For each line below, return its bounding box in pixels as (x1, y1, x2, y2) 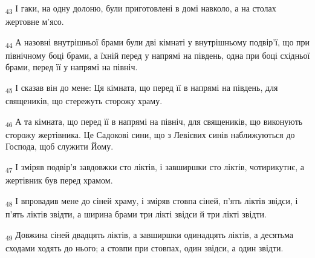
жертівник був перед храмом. (5, 174, 113, 187)
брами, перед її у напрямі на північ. (5, 61, 138, 73)
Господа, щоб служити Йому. (5, 140, 114, 153)
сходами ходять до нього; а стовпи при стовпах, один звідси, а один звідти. (5, 241, 284, 254)
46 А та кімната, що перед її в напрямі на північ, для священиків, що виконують (5, 114, 303, 129)
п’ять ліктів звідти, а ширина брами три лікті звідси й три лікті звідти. (5, 207, 267, 220)
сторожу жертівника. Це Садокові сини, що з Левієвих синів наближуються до (5, 128, 295, 141)
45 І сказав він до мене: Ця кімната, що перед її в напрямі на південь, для (5, 81, 278, 95)
